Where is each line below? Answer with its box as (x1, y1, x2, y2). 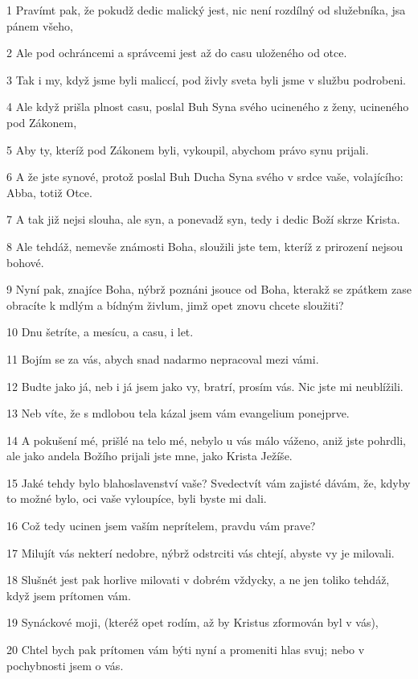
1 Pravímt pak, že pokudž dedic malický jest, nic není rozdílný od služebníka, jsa (6, 2, 406, 18)
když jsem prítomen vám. (6, 586, 131, 603)
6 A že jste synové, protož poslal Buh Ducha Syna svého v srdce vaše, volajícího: (6, 168, 404, 185)
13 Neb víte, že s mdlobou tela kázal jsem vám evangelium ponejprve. (6, 405, 350, 422)
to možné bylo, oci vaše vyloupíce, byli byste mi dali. (6, 490, 267, 507)
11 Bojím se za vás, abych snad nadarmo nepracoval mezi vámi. (6, 350, 319, 367)
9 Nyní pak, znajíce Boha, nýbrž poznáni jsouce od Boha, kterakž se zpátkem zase (6, 281, 412, 298)
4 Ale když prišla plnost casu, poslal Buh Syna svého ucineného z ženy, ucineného (6, 98, 409, 115)
